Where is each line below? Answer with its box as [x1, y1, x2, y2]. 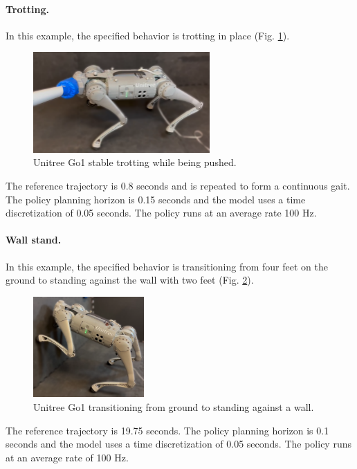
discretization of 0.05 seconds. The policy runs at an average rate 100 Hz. [6, 205, 317, 220]
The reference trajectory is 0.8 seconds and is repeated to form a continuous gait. [6, 178, 350, 193]
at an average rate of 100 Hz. [6, 450, 129, 464]
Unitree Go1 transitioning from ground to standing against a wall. [33, 399, 314, 414]
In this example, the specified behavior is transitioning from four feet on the [6, 259, 328, 273]
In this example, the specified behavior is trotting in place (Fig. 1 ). [6, 28, 290, 42]
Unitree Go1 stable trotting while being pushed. [33, 155, 237, 169]
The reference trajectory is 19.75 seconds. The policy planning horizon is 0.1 [6, 423, 329, 437]
